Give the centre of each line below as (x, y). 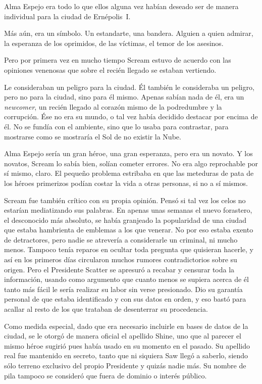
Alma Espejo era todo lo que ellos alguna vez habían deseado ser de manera (121, 6)
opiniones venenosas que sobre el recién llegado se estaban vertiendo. (110, 69)
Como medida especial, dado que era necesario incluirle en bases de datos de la (126, 326)
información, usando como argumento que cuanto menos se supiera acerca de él (126, 279)
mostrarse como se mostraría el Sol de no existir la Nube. (93, 136)
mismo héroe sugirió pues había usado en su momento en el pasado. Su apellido (127, 345)
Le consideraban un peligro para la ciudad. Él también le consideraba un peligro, (129, 87)
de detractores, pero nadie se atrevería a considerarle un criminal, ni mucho (121, 239)
